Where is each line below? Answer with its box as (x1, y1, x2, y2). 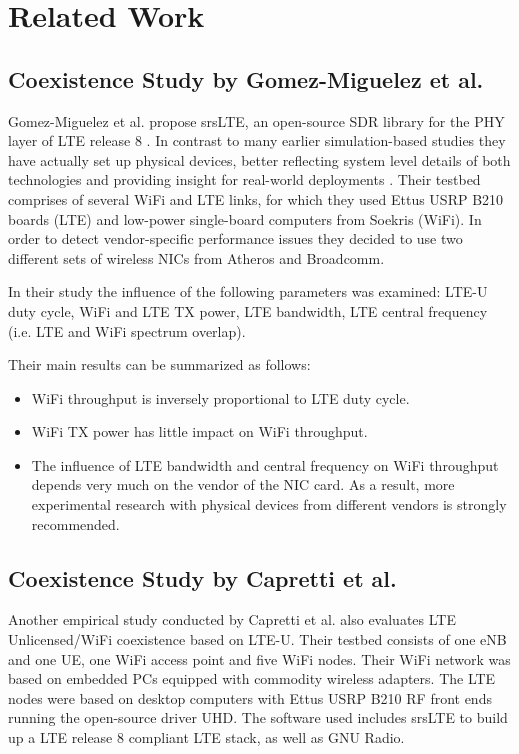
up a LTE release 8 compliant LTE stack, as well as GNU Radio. (8, 727, 405, 748)
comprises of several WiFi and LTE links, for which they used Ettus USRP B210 (8, 188, 504, 209)
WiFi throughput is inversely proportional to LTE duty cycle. (31, 387, 410, 408)
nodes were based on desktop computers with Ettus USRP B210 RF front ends (8, 687, 492, 708)
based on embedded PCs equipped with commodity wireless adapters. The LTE (8, 668, 496, 689)
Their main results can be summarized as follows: (8, 354, 311, 375)
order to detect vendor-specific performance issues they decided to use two (8, 228, 463, 249)
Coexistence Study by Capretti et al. (8, 562, 397, 593)
